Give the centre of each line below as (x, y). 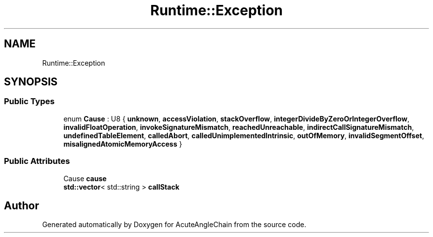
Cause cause (85, 178)
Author (22, 205)
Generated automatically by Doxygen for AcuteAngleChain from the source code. (174, 225)
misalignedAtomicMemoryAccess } (123, 144)
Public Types (29, 101)
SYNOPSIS (31, 82)
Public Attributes (37, 161)
